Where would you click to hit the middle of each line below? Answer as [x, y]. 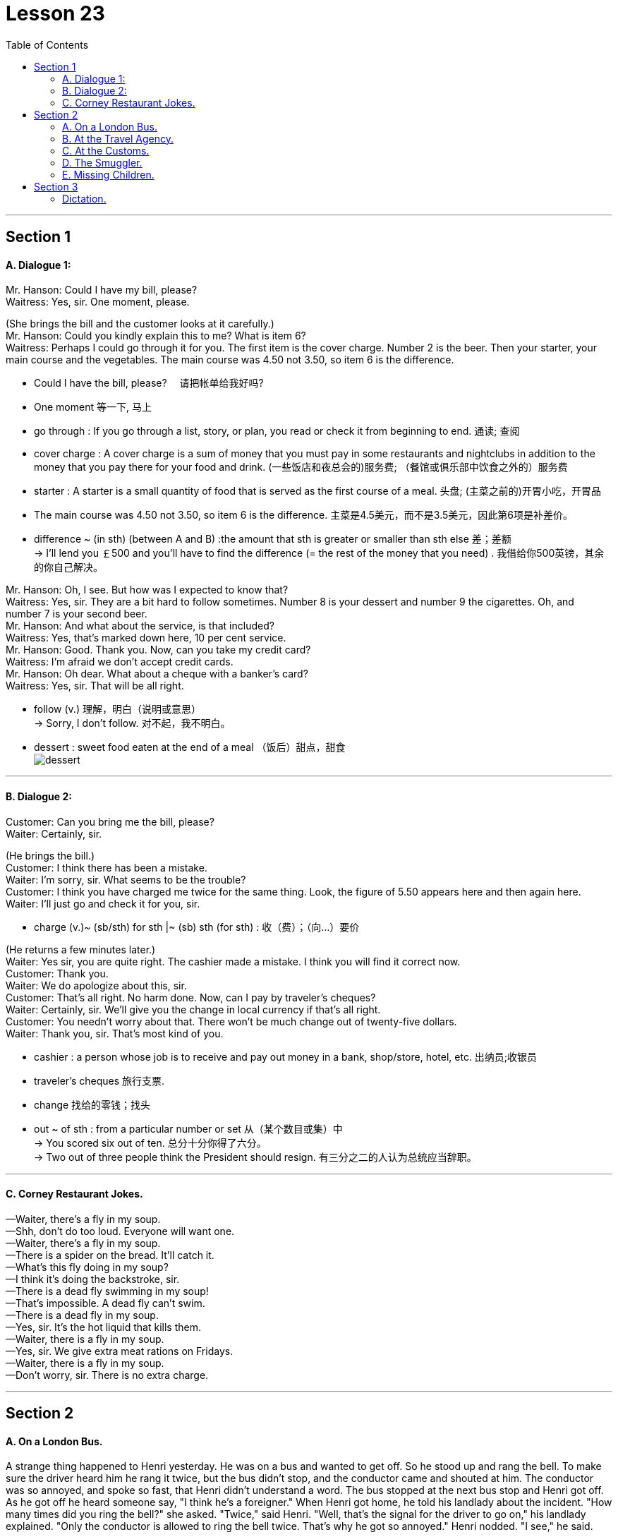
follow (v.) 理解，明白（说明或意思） [117, 709]
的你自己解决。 [68, 567]
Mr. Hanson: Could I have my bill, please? [102, 290]
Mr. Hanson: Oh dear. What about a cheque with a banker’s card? [157, 674]
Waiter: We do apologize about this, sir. [96, 985]
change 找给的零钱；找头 [92, 1104]
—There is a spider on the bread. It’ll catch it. [110, 1255]
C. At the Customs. [106, 150]
